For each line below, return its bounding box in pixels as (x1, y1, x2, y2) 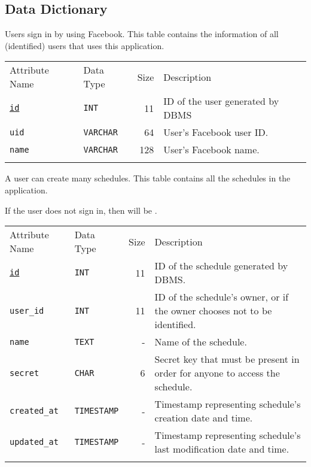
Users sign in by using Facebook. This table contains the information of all (5, 28, 279, 40)
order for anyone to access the (154, 366, 280, 380)
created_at (10, 406, 59, 416)
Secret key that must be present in (154, 352, 300, 366)
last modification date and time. (154, 442, 289, 456)
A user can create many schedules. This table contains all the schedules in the (5, 172, 291, 184)
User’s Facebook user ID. (163, 125, 269, 140)
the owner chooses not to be (154, 304, 272, 318)
